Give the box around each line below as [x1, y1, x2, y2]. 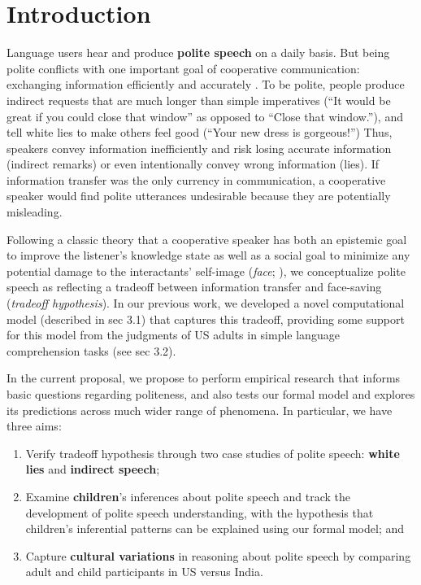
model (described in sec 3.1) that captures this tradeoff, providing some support [7, 310, 405, 327]
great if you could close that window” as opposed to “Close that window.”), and [7, 107, 403, 124]
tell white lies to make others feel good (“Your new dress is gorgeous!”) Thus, [7, 124, 393, 141]
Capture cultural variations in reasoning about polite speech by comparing [25, 547, 411, 564]
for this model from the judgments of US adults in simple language [7, 326, 340, 343]
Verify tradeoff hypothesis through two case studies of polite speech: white [25, 444, 400, 461]
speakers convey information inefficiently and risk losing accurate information [7, 139, 392, 156]
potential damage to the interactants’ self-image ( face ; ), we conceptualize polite [7, 262, 406, 279]
